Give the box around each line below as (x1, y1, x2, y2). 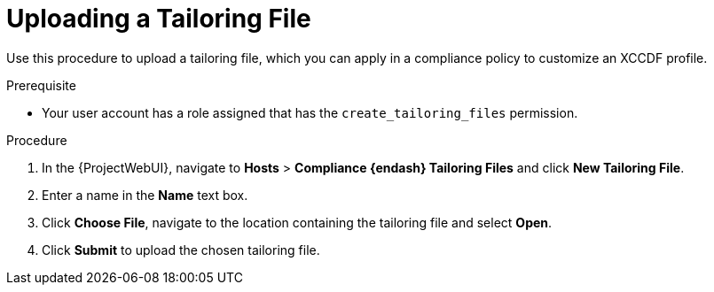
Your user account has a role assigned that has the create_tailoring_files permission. (42, 104, 578, 120)
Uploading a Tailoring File (6, 4, 311, 34)
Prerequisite (6, 77, 76, 93)
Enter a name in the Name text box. (42, 187, 248, 203)
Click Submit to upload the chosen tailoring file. (42, 242, 320, 257)
